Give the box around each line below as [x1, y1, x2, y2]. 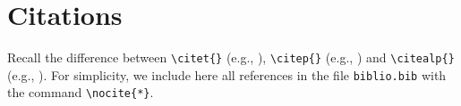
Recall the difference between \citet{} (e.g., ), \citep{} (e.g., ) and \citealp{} [7, 48, 455, 67]
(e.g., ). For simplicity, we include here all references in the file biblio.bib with [7, 65, 447, 84]
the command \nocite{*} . [7, 83, 154, 102]
